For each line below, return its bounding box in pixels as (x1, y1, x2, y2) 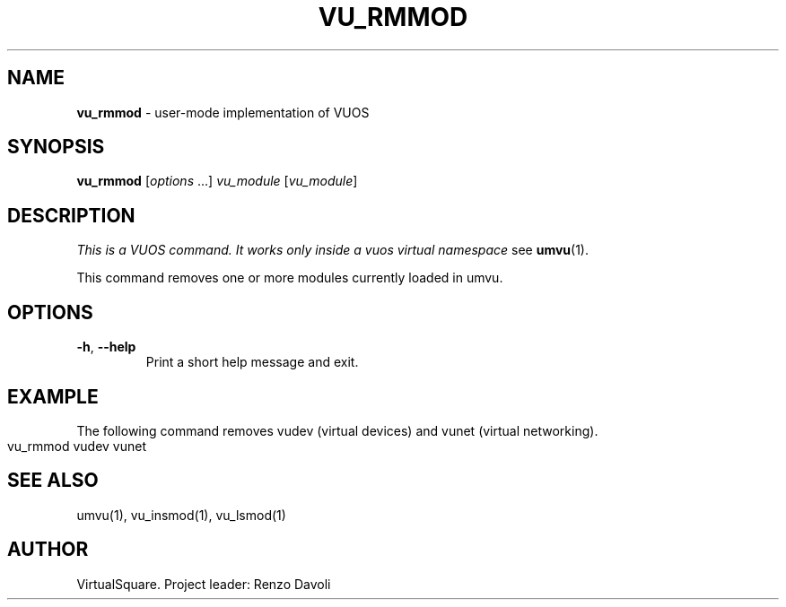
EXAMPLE (7, 385, 99, 408)
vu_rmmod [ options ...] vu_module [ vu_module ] (76, 173, 358, 189)
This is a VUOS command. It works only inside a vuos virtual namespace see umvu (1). (76, 242, 589, 258)
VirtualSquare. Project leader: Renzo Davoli (76, 576, 331, 592)
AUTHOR (7, 538, 89, 561)
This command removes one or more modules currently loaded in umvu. (76, 270, 503, 286)
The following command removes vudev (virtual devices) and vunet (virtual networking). (76, 422, 598, 438)
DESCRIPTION (7, 204, 135, 227)
